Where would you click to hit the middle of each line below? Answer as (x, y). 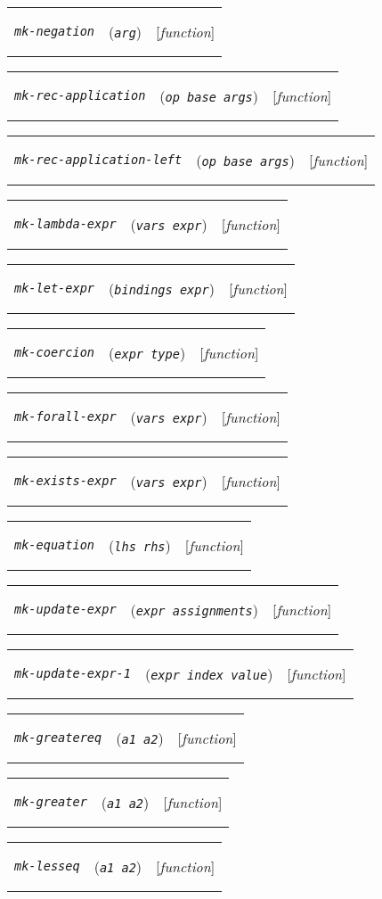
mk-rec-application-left (98, 160)
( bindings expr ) (162, 288)
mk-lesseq (47, 866)
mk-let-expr (55, 288)
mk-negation (55, 31)
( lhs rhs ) (140, 545)
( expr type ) (147, 352)
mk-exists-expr (65, 481)
